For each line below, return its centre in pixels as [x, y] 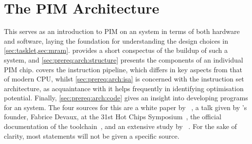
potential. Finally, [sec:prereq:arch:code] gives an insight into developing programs [126, 98]
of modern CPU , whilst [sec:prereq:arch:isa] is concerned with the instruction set [124, 79]
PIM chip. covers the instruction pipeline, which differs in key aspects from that [123, 69]
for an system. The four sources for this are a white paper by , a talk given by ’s [126, 107]
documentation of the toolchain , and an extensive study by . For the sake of [120, 126]
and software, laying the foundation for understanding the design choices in [116, 40]
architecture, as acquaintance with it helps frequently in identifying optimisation [124, 88]
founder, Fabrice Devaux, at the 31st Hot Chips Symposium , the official [113, 117]
